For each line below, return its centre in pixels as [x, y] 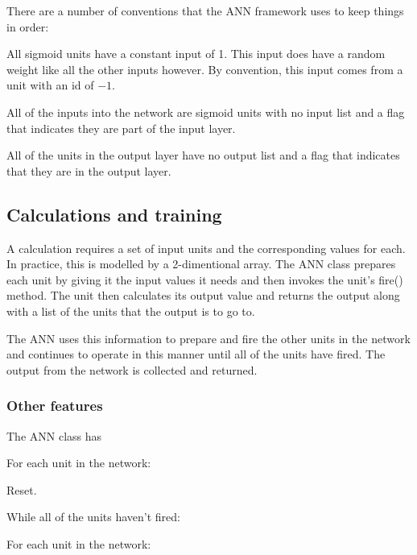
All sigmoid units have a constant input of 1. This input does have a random [196, 54]
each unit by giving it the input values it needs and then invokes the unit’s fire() [205, 279]
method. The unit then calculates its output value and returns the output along [203, 295]
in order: [28, 26]
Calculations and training [114, 214]
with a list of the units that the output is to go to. [131, 311]
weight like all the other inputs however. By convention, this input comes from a [205, 69]
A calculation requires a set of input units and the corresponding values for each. [206, 248]
